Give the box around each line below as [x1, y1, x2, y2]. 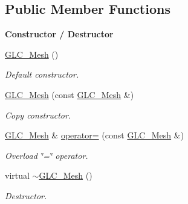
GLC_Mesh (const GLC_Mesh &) [5, 88, 134, 100]
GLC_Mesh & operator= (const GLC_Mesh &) [5, 129, 184, 141]
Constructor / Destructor [5, 28, 114, 40]
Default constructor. [5, 68, 79, 81]
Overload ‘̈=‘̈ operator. [5, 149, 88, 161]
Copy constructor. [5, 108, 71, 121]
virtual [5, 169, 30, 182]
